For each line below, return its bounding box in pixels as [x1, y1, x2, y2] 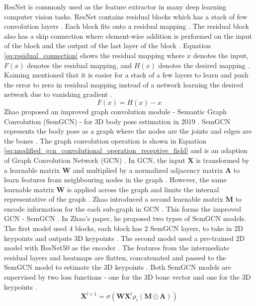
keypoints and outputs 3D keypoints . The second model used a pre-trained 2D [4, 232, 245, 243]
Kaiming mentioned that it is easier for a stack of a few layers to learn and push [4, 70, 249, 80]
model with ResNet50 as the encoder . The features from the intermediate [4, 242, 230, 253]
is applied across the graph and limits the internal [67, 184, 219, 194]
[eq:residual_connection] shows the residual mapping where [4, 50, 185, 60]
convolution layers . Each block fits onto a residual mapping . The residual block [4, 21, 249, 31]
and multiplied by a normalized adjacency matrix [73, 164, 223, 175]
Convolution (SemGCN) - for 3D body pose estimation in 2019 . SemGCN [4, 116, 231, 126]
